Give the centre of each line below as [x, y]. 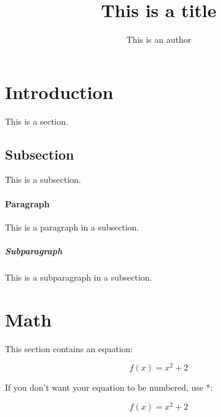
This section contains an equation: [69, 348]
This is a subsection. [43, 179]
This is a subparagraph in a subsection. [78, 277]
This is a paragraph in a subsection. [72, 227]
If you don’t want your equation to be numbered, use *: [109, 387]
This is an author [159, 39]
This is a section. [37, 121]
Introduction [59, 91]
